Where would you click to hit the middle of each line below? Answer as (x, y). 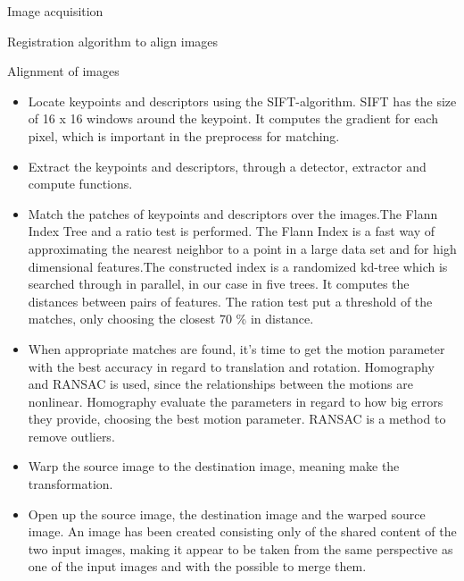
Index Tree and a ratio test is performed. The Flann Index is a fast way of (232, 231)
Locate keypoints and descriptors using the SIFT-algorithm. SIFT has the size (242, 101)
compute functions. (80, 184)
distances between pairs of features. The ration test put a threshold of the (230, 301)
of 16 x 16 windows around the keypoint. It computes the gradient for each (233, 118)
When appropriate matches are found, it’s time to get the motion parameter (236, 348)
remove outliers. (71, 436)
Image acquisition (55, 11)
